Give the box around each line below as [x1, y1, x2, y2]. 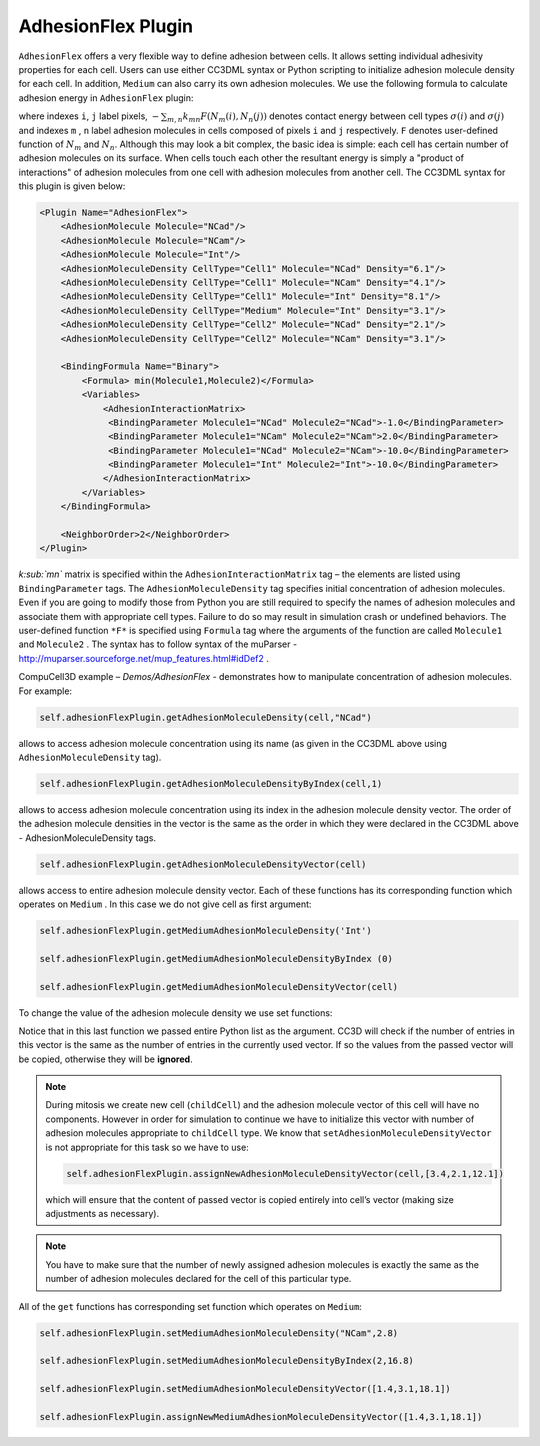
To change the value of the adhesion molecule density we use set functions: [18, 1006, 333, 1019]
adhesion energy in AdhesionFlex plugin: [18, 91, 194, 104]
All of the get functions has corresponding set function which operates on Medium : [18, 1300, 362, 1312]
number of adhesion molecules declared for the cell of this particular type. [45, 1273, 352, 1285]
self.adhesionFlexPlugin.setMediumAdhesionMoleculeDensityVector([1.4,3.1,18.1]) [39, 1383, 452, 1395]
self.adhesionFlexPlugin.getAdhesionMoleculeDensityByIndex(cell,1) [39, 778, 383, 789]
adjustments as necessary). [45, 1208, 160, 1220]
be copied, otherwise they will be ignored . [18, 1053, 194, 1065]
